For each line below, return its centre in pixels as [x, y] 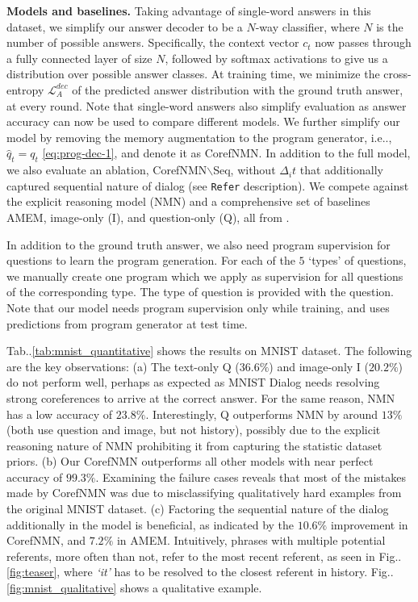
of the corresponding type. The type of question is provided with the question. [200, 292]
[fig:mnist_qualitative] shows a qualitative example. [134, 588]
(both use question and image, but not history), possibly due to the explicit [194, 430]
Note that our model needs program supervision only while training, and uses [198, 307]
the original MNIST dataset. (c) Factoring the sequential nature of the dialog [198, 509]
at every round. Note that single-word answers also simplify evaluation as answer [207, 105]
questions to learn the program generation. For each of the [151, 260]
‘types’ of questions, [357, 260]
